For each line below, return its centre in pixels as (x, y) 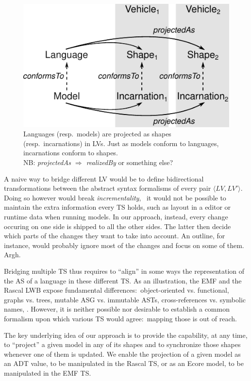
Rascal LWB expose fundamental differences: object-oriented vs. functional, (117, 290)
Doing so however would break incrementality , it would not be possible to (115, 197)
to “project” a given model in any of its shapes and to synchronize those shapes (122, 344)
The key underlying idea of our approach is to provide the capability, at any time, (126, 335)
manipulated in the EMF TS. (48, 373)
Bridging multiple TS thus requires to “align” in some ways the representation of (124, 271)
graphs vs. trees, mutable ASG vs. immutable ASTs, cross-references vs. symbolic (125, 299)
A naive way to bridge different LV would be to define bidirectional (104, 178)
